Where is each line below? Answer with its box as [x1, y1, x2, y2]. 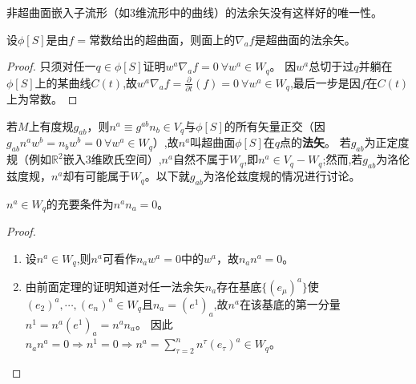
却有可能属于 [63, 168, 131, 184]
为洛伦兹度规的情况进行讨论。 [203, 168, 361, 184]
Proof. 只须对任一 [6, 58, 96, 75]
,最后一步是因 [289, 74, 361, 91]
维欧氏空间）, [91, 151, 162, 168]
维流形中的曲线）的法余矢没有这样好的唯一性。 [135, 4, 382, 20]
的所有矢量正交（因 [224, 117, 325, 134]
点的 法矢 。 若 [280, 134, 351, 151]
